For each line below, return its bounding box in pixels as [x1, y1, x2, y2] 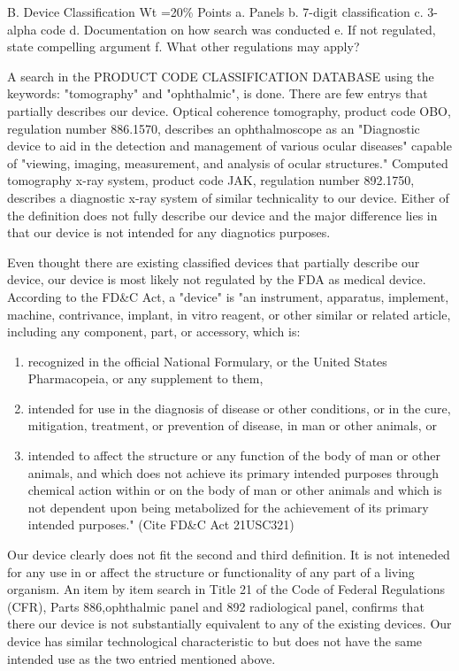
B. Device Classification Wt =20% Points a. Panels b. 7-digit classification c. [7, 3, 424, 20]
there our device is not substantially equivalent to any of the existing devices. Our [7, 614, 452, 633]
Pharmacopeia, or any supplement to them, [27, 369, 264, 388]
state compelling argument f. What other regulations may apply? [7, 37, 360, 56]
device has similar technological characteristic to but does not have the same [7, 632, 423, 650]
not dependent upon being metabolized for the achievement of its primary [27, 497, 429, 516]
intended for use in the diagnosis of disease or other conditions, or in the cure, [27, 398, 451, 417]
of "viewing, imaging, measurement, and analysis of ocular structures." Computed [7, 153, 448, 172]
